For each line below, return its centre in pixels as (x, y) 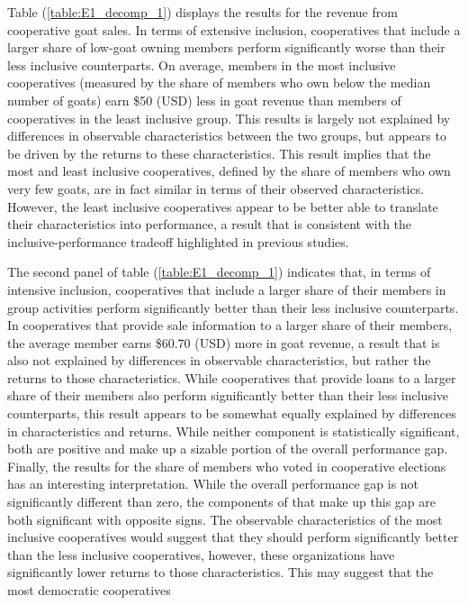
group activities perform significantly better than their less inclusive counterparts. (233, 307)
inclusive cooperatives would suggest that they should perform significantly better (233, 537)
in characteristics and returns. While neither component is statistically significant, (234, 431)
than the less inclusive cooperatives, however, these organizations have (201, 554)
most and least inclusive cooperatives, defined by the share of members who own (229, 171)
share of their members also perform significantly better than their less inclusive (228, 395)
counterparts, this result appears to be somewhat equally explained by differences (232, 413)
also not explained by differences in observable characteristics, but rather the (219, 360)
